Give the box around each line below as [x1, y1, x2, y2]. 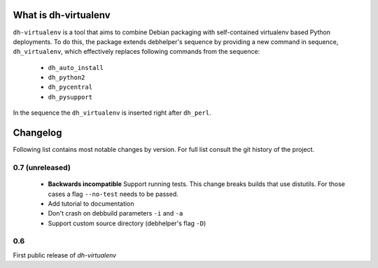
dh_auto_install [48, 64, 104, 71]
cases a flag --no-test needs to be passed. [48, 190, 178, 198]
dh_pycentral [48, 83, 93, 91]
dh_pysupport [48, 93, 93, 101]
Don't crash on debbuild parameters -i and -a [48, 209, 183, 218]
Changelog [13, 127, 62, 139]
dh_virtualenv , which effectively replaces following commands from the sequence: [13, 48, 260, 56]
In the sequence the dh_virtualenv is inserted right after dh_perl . [13, 108, 211, 117]
